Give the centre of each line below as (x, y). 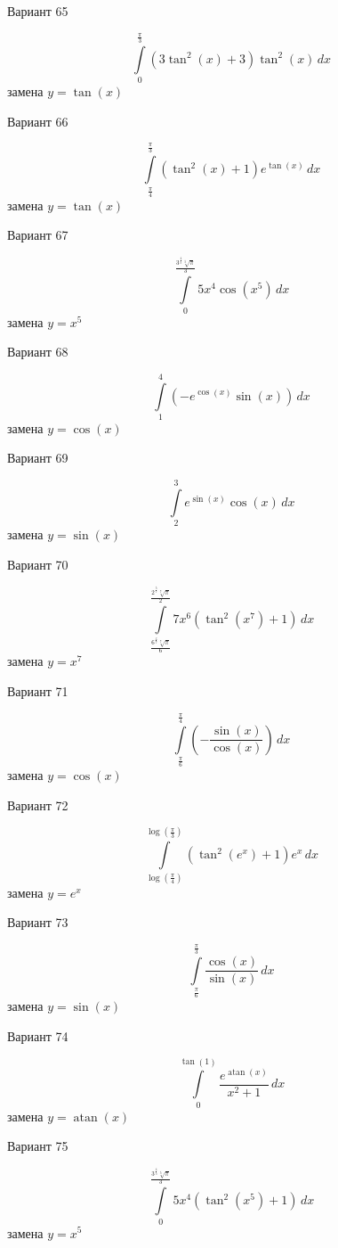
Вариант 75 (38, 1146)
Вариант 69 (38, 458)
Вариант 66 (38, 121)
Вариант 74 (38, 1035)
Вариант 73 (38, 922)
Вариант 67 (38, 235)
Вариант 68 (38, 352)
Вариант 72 (38, 805)
